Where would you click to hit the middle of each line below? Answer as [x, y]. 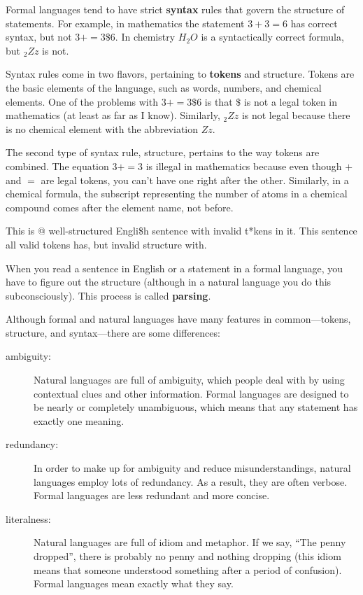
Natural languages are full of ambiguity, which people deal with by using [189, 380]
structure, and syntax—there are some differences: [113, 332]
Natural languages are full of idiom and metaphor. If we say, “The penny [190, 542]
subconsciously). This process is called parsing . [108, 295]
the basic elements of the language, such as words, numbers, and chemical [164, 87]
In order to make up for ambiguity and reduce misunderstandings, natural [192, 468]
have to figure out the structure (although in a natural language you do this [169, 282]
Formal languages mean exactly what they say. [134, 583]
